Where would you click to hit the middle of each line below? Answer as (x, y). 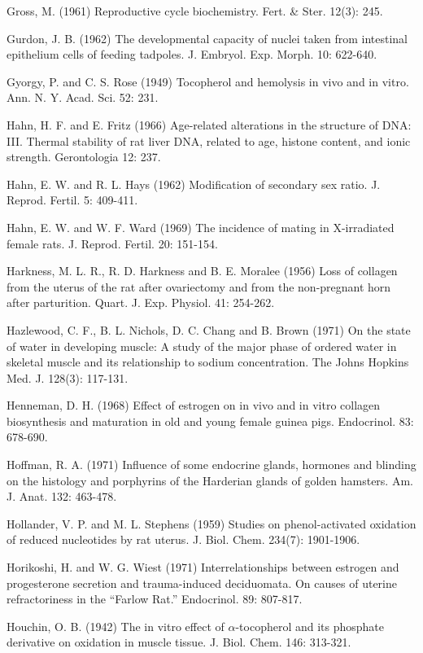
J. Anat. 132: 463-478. (62, 496)
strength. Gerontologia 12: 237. (84, 157)
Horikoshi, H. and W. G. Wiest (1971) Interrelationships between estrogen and (203, 567)
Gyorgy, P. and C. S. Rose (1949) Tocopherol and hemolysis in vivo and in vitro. (208, 81)
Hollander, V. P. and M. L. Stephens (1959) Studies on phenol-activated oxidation (211, 523)
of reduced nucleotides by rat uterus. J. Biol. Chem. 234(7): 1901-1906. (183, 539)
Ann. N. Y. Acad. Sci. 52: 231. (83, 97)
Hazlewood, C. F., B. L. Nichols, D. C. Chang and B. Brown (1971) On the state (209, 329)
